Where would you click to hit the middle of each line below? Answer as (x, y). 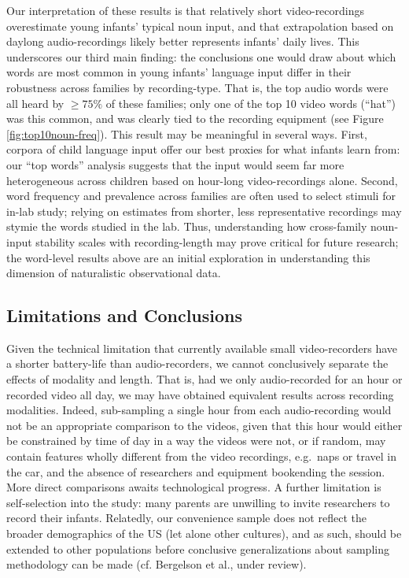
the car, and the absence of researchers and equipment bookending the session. (196, 471)
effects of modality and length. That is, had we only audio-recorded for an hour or (204, 379)
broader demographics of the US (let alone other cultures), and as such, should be (204, 534)
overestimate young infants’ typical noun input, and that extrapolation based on (200, 26)
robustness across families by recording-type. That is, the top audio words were (197, 87)
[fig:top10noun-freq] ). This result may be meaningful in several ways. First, (187, 133)
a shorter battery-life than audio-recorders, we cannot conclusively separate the (197, 363)
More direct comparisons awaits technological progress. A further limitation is (194, 487)
